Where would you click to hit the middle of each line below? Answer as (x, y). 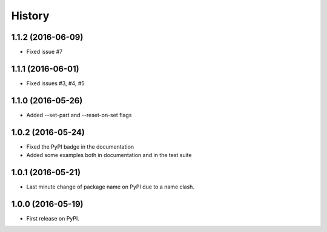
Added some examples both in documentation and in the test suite (109, 155)
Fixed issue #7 (45, 52)
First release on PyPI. (53, 218)
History (30, 16)
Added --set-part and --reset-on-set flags (79, 115)
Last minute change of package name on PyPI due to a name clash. (111, 187)
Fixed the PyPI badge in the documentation (80, 147)
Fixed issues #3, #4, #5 (55, 83)
